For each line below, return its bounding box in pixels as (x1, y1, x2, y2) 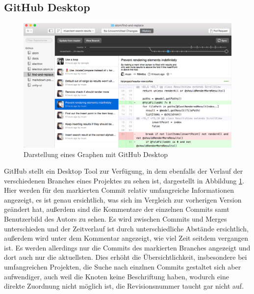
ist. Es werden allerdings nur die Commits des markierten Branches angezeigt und (4, 242, 251, 252)
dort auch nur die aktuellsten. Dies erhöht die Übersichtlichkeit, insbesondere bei (4, 252, 247, 262)
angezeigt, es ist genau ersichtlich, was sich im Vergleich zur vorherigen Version (4, 194, 242, 204)
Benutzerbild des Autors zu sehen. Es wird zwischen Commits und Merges (4, 214, 227, 224)
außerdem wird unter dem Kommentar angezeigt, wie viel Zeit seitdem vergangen (4, 233, 248, 243)
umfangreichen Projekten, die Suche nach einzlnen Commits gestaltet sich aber (4, 261, 241, 271)
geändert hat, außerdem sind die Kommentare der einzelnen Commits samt (4, 204, 229, 214)
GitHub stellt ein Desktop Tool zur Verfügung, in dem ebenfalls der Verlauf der (4, 166, 243, 176)
